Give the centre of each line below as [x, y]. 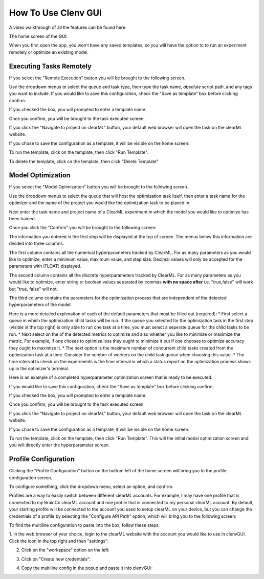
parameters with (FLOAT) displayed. [45, 266]
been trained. [22, 219]
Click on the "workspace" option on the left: [65, 550]
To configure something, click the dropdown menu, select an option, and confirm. [91, 486]
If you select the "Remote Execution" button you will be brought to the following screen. [97, 78]
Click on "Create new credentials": [56, 559]
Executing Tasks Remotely [50, 66]
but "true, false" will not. [33, 289]
